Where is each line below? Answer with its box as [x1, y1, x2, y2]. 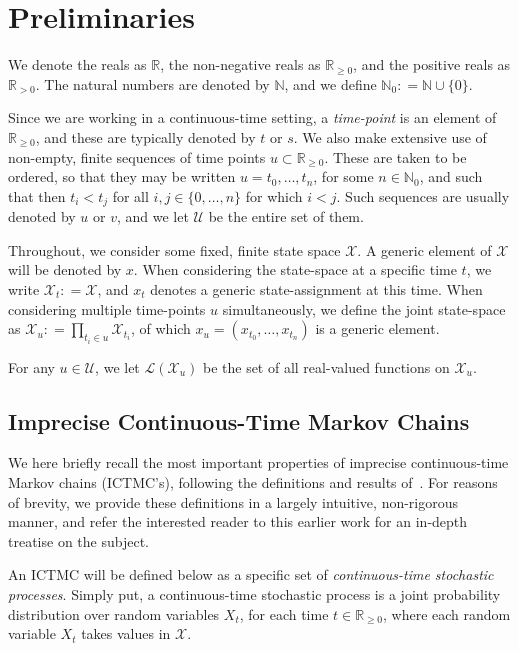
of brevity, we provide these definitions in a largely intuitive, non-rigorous [8, 491, 459, 512]
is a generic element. [315, 318, 440, 339]
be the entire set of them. [208, 206, 364, 227]
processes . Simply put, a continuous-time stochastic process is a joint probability [8, 583, 501, 604]
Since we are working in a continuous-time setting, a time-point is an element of [8, 107, 497, 128]
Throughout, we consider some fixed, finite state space [8, 239, 341, 260]
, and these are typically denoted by [35, 126, 256, 147]
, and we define [284, 73, 377, 94]
